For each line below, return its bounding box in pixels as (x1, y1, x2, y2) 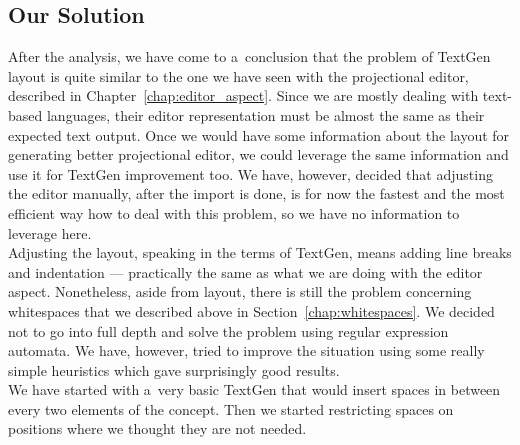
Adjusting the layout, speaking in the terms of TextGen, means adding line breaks (8, 242, 512, 263)
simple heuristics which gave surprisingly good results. (8, 359, 340, 380)
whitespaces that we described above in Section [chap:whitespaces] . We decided (8, 300, 495, 321)
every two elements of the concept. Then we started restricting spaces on (8, 398, 454, 419)
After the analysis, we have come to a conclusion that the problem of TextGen (8, 46, 491, 67)
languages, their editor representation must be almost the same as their (46, 104, 485, 125)
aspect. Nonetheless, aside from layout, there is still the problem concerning (8, 281, 472, 302)
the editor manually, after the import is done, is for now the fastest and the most (8, 183, 505, 204)
